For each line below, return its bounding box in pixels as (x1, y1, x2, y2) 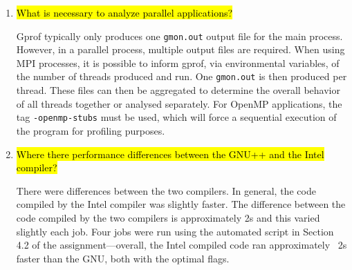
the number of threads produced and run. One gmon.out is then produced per (16, 69, 347, 84)
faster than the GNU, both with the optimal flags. (16, 251, 230, 265)
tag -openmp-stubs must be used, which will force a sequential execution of (16, 110, 337, 124)
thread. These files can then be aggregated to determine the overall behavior (16, 83, 340, 97)
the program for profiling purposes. (16, 123, 165, 137)
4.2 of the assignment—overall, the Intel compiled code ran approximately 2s (16, 238, 347, 252)
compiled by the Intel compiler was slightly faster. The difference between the (16, 197, 346, 211)
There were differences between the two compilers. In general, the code (16, 183, 316, 197)
